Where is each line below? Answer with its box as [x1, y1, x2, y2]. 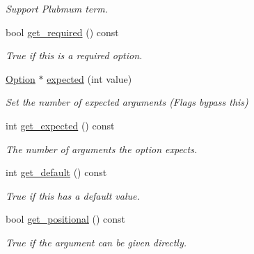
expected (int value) [47, 71, 132, 86]
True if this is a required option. [6, 48, 143, 63]
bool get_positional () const [6, 212, 126, 226]
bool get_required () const [6, 24, 119, 39]
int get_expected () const [6, 118, 115, 132]
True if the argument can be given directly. [6, 235, 186, 249]
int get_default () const [6, 165, 107, 180]
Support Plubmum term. [6, 1, 108, 15]
